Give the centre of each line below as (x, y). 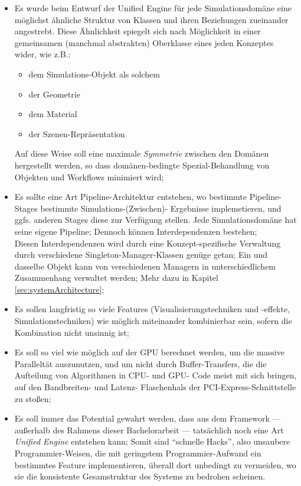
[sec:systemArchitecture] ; (59, 289)
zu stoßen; (33, 398)
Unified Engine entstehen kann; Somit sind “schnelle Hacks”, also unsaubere (152, 441)
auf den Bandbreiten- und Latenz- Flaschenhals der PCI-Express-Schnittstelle (155, 387)
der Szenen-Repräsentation (77, 133)
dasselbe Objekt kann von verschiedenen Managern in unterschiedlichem (145, 266)
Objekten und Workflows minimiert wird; (89, 176)
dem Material (53, 114)
